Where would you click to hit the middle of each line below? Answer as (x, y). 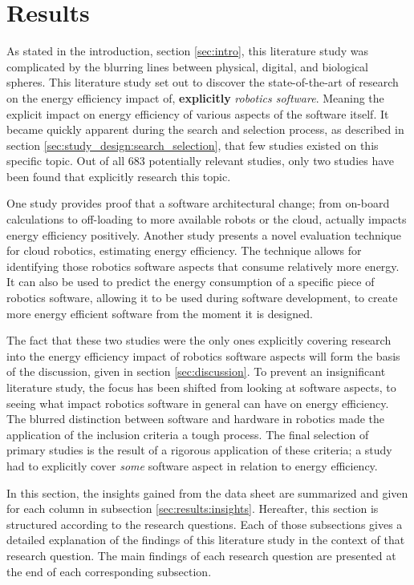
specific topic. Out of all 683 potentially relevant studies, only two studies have (201, 161)
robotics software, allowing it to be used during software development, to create (202, 298)
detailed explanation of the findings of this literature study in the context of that (206, 540)
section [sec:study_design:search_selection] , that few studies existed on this (193, 145)
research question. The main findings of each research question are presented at (201, 555)
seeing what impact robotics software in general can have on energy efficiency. (198, 403)
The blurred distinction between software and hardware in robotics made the (196, 419)
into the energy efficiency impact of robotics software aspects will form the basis (203, 355)
